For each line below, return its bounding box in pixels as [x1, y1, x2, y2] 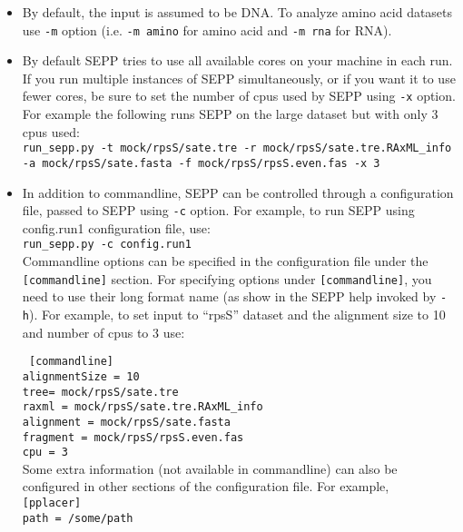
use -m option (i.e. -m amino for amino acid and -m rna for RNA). [22, 20, 392, 39]
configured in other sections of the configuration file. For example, [22, 477, 389, 496]
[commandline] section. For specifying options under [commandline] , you [22, 269, 432, 288]
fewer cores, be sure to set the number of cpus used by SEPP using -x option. [22, 86, 456, 105]
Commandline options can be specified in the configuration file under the [22, 251, 429, 271]
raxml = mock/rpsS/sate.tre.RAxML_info [22, 400, 263, 414]
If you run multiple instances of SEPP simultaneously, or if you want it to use [22, 68, 456, 87]
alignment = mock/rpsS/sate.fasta [22, 415, 231, 429]
